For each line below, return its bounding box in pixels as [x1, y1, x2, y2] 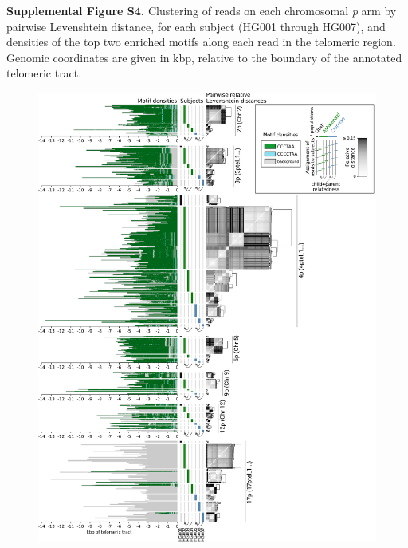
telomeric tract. [6, 65, 82, 81]
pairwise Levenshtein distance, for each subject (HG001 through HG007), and [6, 18, 386, 34]
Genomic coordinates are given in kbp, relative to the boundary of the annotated [6, 49, 402, 65]
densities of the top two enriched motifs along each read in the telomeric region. [6, 34, 396, 50]
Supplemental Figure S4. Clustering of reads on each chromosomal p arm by [6, 2, 397, 18]
